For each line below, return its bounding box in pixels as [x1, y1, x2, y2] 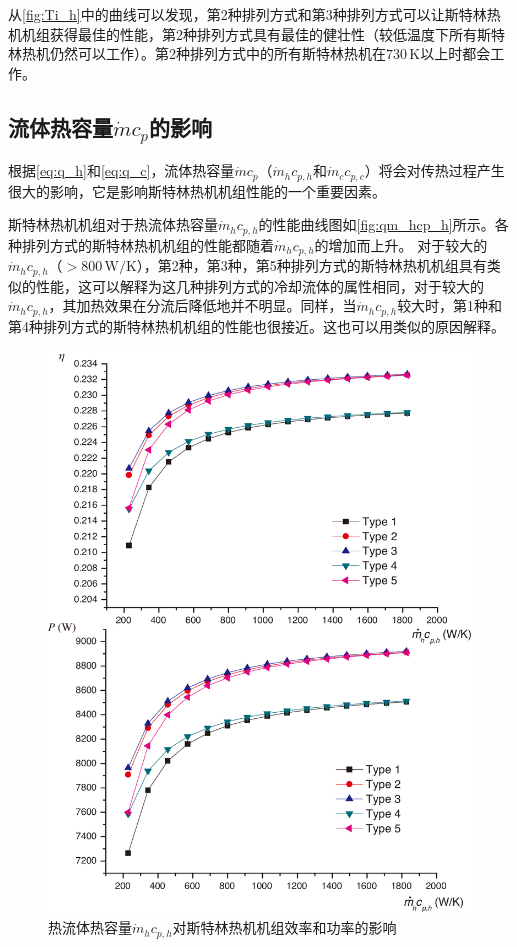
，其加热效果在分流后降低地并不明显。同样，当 [48, 295, 357, 316]
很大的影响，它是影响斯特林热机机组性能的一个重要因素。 [8, 180, 386, 201]
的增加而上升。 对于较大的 [314, 234, 488, 255]
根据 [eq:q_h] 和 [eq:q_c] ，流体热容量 [8, 160, 235, 181]
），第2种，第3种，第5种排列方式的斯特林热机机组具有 [136, 255, 487, 276]
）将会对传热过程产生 [364, 160, 505, 181]
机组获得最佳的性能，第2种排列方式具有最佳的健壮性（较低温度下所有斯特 [21, 23, 505, 44]
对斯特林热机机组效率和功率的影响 [172, 917, 397, 938]
